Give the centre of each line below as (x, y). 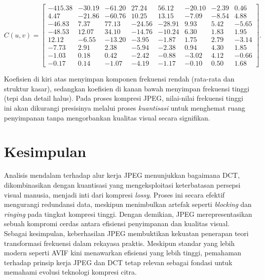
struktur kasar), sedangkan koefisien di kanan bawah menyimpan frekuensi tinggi (127, 88)
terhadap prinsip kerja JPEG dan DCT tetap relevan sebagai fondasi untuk (118, 262)
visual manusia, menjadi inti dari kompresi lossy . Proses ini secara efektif (114, 194)
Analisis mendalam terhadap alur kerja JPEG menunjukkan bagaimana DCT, (122, 175)
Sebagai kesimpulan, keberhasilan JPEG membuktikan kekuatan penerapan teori (126, 233)
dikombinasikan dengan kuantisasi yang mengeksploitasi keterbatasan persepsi (122, 184)
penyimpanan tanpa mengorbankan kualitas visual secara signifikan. (107, 117)
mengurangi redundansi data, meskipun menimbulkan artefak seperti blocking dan (128, 204)
